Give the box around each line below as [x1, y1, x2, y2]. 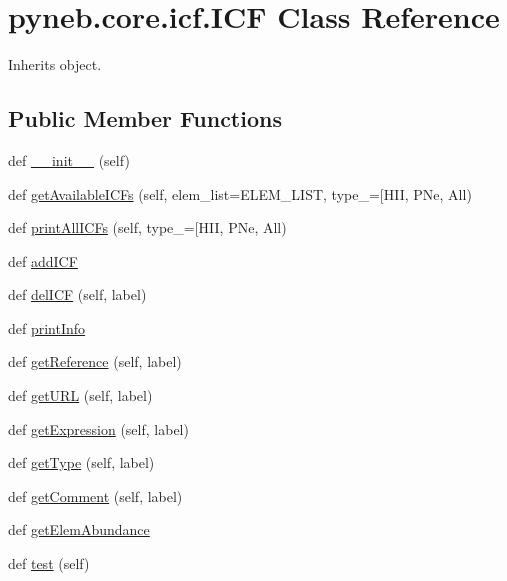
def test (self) [8, 553, 90, 574]
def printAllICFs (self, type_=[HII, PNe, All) [8, 217, 287, 238]
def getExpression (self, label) [8, 418, 189, 439]
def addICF [8, 250, 78, 271]
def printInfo [8, 317, 86, 338]
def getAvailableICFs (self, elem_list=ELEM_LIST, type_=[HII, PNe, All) [8, 183, 472, 204]
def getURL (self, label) [8, 385, 153, 406]
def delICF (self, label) [8, 284, 147, 305]
